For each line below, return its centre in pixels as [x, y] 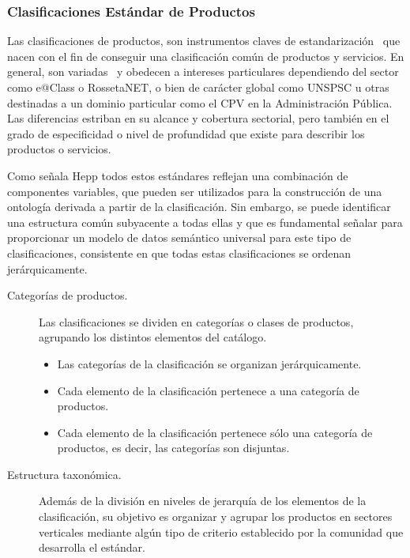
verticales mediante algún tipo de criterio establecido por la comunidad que [221, 532]
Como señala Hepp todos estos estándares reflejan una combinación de [178, 175]
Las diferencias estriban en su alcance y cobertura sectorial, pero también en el [198, 118]
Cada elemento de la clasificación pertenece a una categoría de [208, 390]
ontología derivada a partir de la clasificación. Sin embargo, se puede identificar [199, 207]
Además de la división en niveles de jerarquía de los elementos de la [203, 501]
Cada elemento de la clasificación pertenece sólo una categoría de [215, 432]
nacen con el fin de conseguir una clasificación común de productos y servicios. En [206, 56]
